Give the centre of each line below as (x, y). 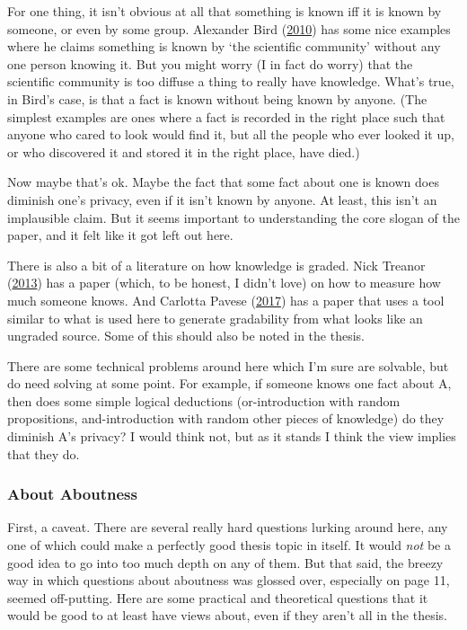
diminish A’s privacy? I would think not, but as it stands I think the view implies (232, 436)
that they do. (44, 453)
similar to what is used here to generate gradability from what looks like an (215, 318)
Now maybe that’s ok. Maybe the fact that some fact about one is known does (223, 182)
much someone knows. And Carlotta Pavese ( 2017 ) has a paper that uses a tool (226, 300)
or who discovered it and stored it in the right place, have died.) (184, 151)
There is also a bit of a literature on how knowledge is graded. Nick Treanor (216, 265)
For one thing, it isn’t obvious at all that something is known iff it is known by (225, 11)
